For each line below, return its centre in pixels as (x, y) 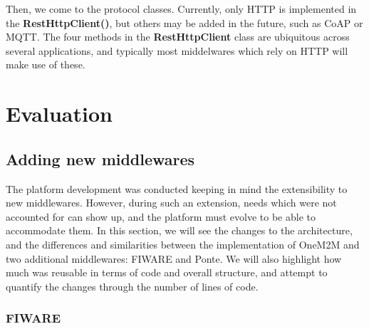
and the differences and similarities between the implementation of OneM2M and (183, 244)
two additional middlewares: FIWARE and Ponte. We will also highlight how (174, 258)
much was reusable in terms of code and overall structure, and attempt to (167, 272)
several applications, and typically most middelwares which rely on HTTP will (177, 50)
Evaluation (59, 114)
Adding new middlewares (100, 158)
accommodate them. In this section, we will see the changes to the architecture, (179, 230)
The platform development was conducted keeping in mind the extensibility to (177, 188)
